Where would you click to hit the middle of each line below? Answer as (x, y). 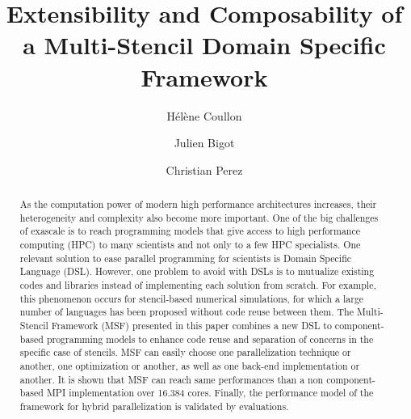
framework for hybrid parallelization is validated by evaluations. (154, 406)
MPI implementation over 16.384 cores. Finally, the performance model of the (210, 393)
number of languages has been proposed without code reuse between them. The (187, 312)
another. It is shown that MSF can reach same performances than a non (172, 379)
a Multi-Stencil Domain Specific (204, 45)
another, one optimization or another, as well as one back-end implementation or (190, 365)
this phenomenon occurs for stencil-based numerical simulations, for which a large (192, 298)
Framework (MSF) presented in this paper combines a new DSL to (191, 325)
